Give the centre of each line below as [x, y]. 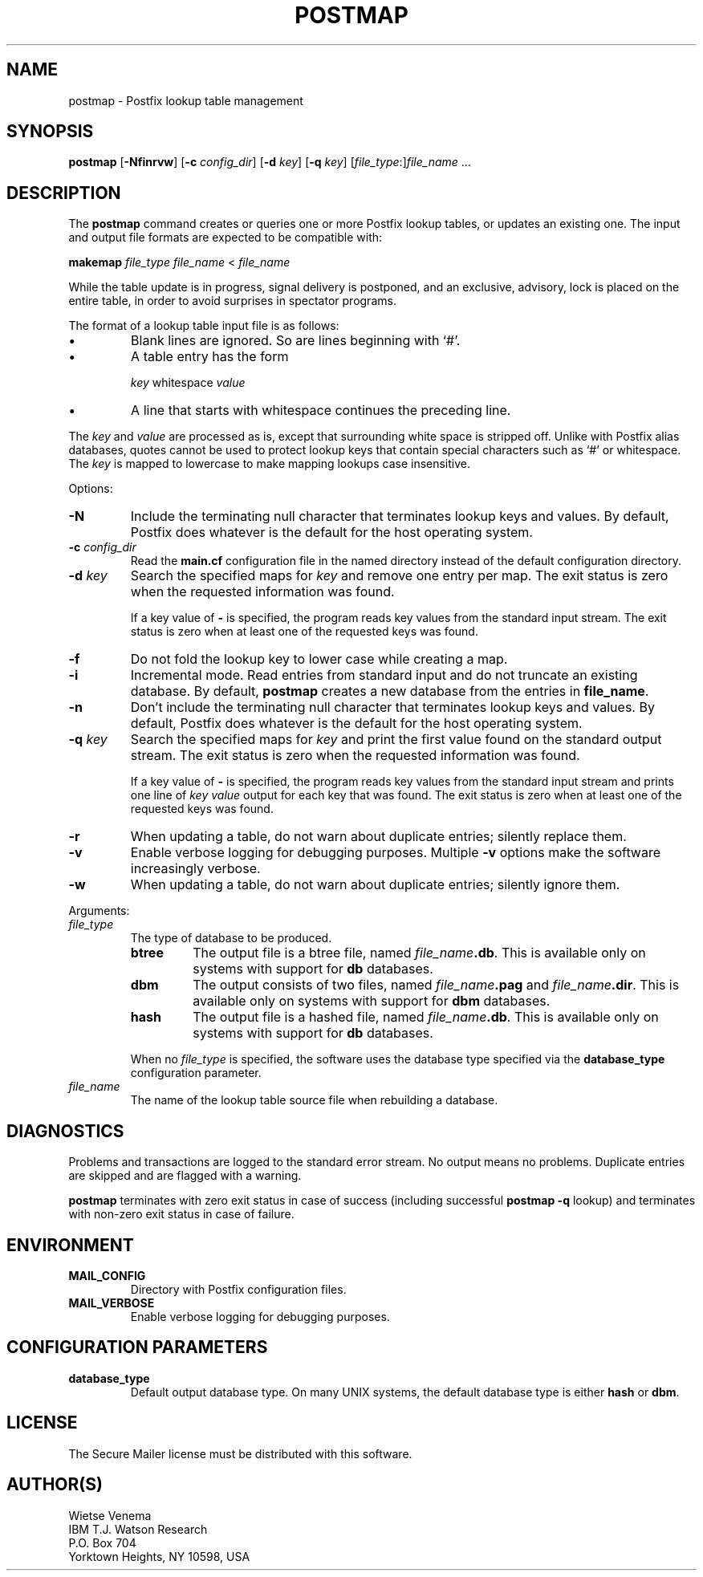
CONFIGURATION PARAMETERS [137, 1347]
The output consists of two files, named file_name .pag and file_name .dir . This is [436, 985]
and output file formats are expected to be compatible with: [226, 238]
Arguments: [99, 911]
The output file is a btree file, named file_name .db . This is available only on [419, 953]
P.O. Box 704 [102, 1542]
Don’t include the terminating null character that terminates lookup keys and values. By [392, 707]
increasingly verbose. [195, 869]
